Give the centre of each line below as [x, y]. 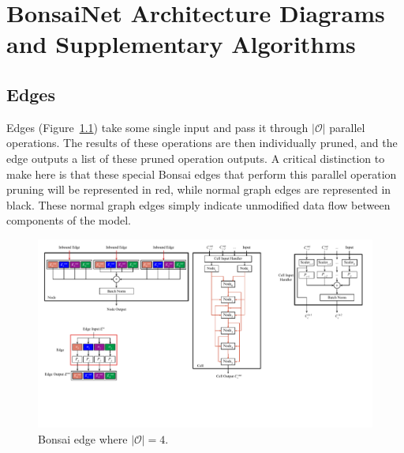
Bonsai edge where [83, 439]
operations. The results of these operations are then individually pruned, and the [202, 143]
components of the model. [69, 220]
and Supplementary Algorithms [181, 44]
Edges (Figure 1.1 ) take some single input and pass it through [157, 127]
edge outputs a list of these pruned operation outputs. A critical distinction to [196, 158]
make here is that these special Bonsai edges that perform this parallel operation [202, 174]
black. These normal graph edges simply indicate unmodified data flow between [198, 204]
